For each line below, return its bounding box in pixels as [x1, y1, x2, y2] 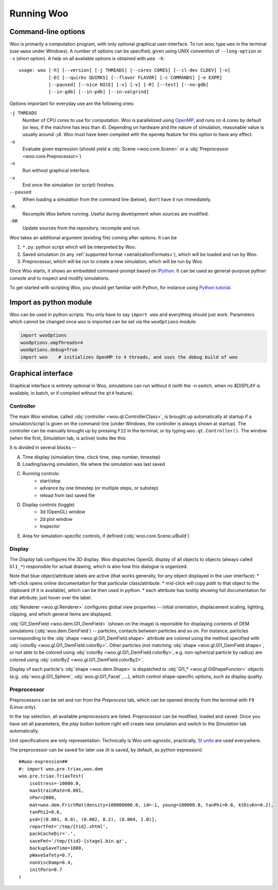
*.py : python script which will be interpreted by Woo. [22, 244, 136, 250]
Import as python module [9, 298, 92, 306]
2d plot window [40, 516, 73, 522]
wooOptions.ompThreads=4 [20, 340, 83, 345]
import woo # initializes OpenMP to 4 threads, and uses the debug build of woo [20, 354, 238, 360]
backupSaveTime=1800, [29, 845, 84, 851]
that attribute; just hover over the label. [9, 595, 92, 601]
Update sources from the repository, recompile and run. [22, 225, 141, 231]
